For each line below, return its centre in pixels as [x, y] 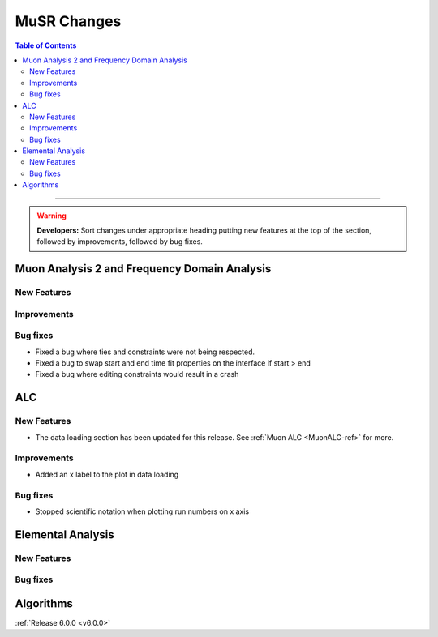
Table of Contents [46, 45]
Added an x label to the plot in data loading [107, 474]
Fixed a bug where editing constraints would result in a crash [137, 374]
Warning [52, 216]
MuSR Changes [68, 21]
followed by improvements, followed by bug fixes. [120, 242]
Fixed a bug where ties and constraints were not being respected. [145, 352]
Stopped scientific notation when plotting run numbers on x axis [142, 511]
